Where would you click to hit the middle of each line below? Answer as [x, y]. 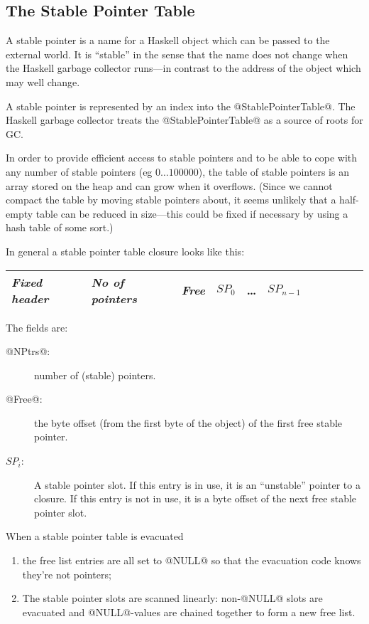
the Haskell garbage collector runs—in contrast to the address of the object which [183, 68]
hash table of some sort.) [60, 227]
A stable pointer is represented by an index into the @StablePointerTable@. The [181, 106]
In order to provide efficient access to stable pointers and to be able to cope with [182, 158]
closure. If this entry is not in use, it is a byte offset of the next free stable [195, 498]
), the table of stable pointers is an [274, 171]
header [30, 298]
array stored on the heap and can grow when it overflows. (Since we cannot [169, 185]
